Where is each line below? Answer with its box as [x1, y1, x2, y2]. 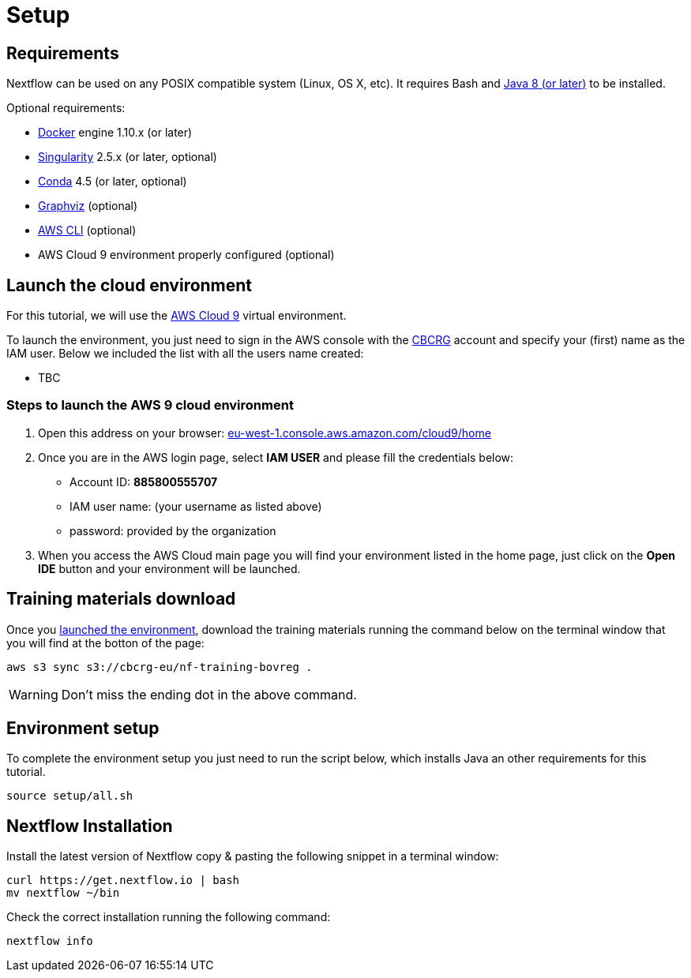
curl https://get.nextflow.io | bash [6, 874, 240, 887]
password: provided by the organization [69, 523, 276, 538]
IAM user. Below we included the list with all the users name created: [6, 347, 364, 361]
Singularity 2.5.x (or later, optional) [38, 150, 217, 164]
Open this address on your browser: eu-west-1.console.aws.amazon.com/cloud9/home [38, 425, 491, 440]
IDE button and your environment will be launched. [38, 561, 301, 575]
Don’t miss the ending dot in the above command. [61, 686, 357, 703]
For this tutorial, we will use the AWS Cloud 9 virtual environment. [6, 309, 347, 323]
